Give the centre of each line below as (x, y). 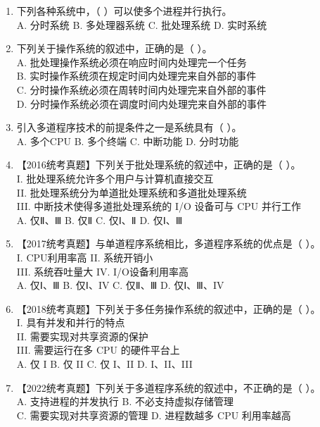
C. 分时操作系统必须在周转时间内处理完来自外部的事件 (141, 89)
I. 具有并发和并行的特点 (71, 322)
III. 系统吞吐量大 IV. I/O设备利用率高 (103, 271)
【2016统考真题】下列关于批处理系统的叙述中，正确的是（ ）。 (159, 165)
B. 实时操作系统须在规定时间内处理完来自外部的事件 (136, 76)
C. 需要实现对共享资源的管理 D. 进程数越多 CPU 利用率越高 (154, 415)
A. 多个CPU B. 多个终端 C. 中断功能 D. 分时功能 (128, 141)
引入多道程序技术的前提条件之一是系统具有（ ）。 (129, 127)
